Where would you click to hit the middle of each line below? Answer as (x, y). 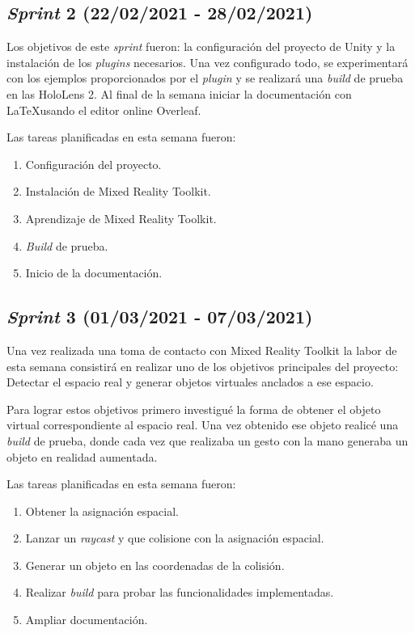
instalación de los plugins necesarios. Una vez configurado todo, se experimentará (207, 62)
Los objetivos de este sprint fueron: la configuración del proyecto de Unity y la (201, 46)
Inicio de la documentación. (94, 273)
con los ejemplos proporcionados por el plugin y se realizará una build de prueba (205, 78)
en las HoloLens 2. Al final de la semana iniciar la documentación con (179, 93)
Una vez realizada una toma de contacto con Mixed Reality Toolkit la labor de (202, 350)
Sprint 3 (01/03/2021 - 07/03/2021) (160, 316)
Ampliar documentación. (87, 620)
